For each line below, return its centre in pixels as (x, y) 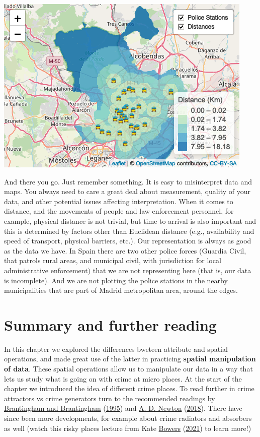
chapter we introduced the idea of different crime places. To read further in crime (129, 388)
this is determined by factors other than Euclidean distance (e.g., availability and (129, 231)
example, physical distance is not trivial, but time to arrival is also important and (130, 221)
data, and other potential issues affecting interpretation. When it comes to (119, 201)
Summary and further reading (110, 324)
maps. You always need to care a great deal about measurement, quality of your (127, 191)
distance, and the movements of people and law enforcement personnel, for (119, 211)
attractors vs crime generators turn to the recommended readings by (110, 398)
